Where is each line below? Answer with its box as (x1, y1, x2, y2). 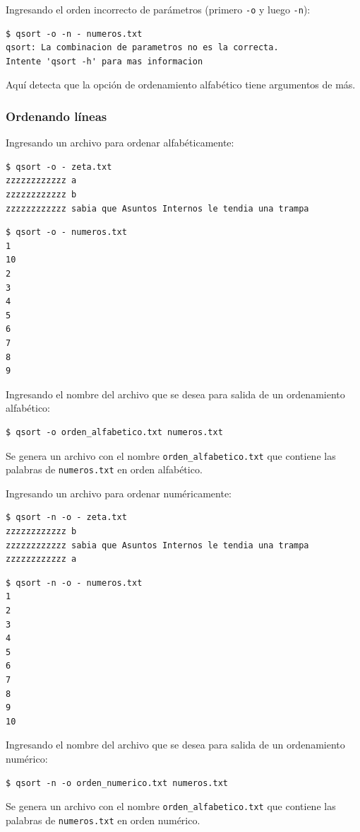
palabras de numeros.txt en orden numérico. (6, 812, 200, 827)
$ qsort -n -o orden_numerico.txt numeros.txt (6, 778, 228, 788)
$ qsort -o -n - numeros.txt (6, 28, 143, 39)
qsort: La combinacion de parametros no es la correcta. (6, 42, 279, 53)
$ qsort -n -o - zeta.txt (6, 512, 127, 523)
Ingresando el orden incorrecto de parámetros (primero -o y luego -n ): (6, 2, 311, 16)
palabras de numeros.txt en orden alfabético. (6, 462, 203, 477)
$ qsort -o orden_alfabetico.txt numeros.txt (6, 427, 223, 437)
